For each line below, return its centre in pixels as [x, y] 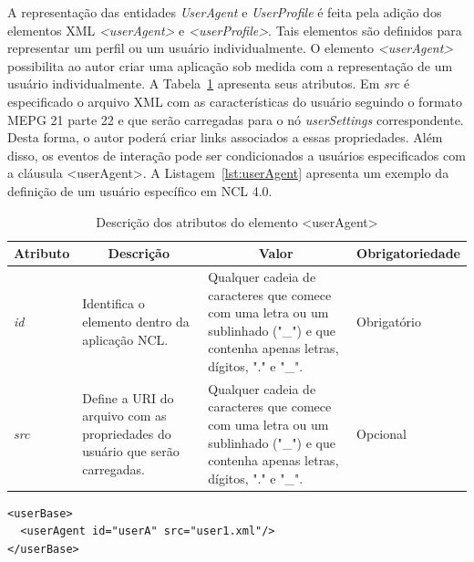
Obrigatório [389, 321]
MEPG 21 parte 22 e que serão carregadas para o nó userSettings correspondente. [236, 119]
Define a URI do [128, 397]
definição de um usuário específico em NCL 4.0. [140, 190]
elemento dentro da [136, 321]
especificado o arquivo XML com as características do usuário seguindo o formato [235, 101]
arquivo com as [124, 416]
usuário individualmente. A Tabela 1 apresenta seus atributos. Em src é [209, 83]
